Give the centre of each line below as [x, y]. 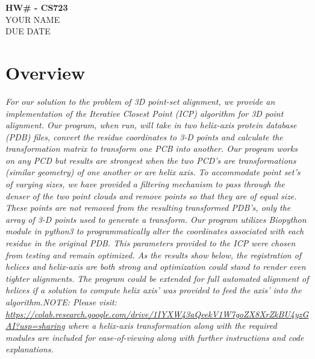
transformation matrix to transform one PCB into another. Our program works [151, 148]
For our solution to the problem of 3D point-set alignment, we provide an [140, 101]
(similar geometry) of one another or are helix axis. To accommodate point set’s [153, 172]
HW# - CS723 [37, 7]
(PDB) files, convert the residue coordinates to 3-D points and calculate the [144, 136]
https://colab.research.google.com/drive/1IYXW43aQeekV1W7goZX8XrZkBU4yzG [157, 314]
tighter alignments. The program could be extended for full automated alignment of [157, 278]
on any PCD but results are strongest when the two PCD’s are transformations [151, 160]
